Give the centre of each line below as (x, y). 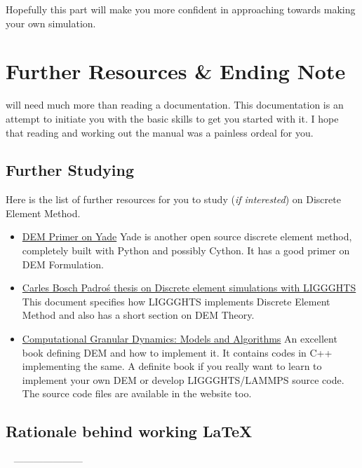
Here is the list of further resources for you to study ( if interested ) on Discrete (173, 199)
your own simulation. (51, 23)
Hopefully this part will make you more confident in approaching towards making (181, 9)
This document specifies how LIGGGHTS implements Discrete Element (176, 301)
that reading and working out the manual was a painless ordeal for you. (160, 132)
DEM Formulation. (63, 264)
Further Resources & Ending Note (176, 71)
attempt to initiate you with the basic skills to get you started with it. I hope (172, 118)
